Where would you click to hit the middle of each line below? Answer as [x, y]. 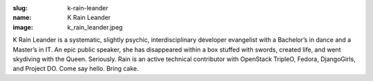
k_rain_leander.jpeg [95, 27]
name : [22, 18]
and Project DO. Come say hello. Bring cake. [76, 69]
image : [23, 27]
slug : [20, 8]
